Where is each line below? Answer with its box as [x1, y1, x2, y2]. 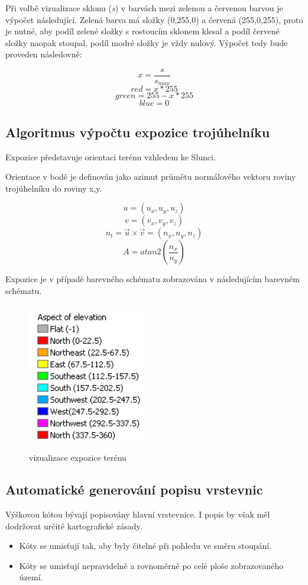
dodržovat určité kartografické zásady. [5, 519, 142, 532]
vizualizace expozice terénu [29, 451, 127, 464]
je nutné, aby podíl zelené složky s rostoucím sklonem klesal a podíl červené [5, 25, 280, 37]
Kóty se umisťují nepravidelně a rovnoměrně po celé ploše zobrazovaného [19, 559, 284, 571]
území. [19, 571, 43, 583]
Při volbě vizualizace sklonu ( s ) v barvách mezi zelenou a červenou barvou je [5, 2, 283, 14]
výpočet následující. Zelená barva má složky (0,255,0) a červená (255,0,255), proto [5, 13, 303, 25]
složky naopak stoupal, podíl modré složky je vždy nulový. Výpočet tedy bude [5, 36, 288, 49]
